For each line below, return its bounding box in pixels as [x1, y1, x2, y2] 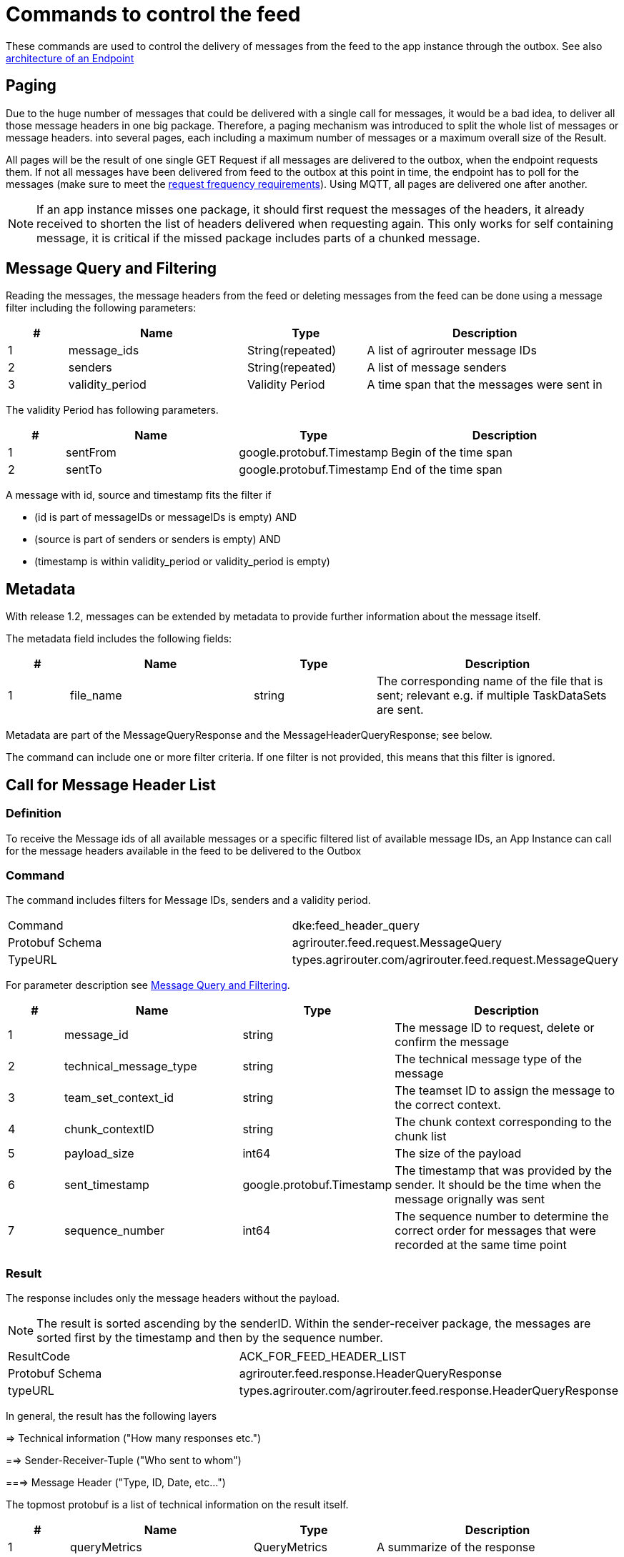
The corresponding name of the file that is [377, 674, 603, 689]
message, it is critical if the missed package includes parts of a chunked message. [36, 230, 480, 245]
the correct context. [395, 1098, 501, 1113]
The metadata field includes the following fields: [6, 632, 232, 645]
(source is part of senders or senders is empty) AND [34, 533, 281, 546]
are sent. [377, 702, 424, 717]
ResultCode [8, 1349, 71, 1363]
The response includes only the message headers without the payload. [6, 1292, 340, 1304]
